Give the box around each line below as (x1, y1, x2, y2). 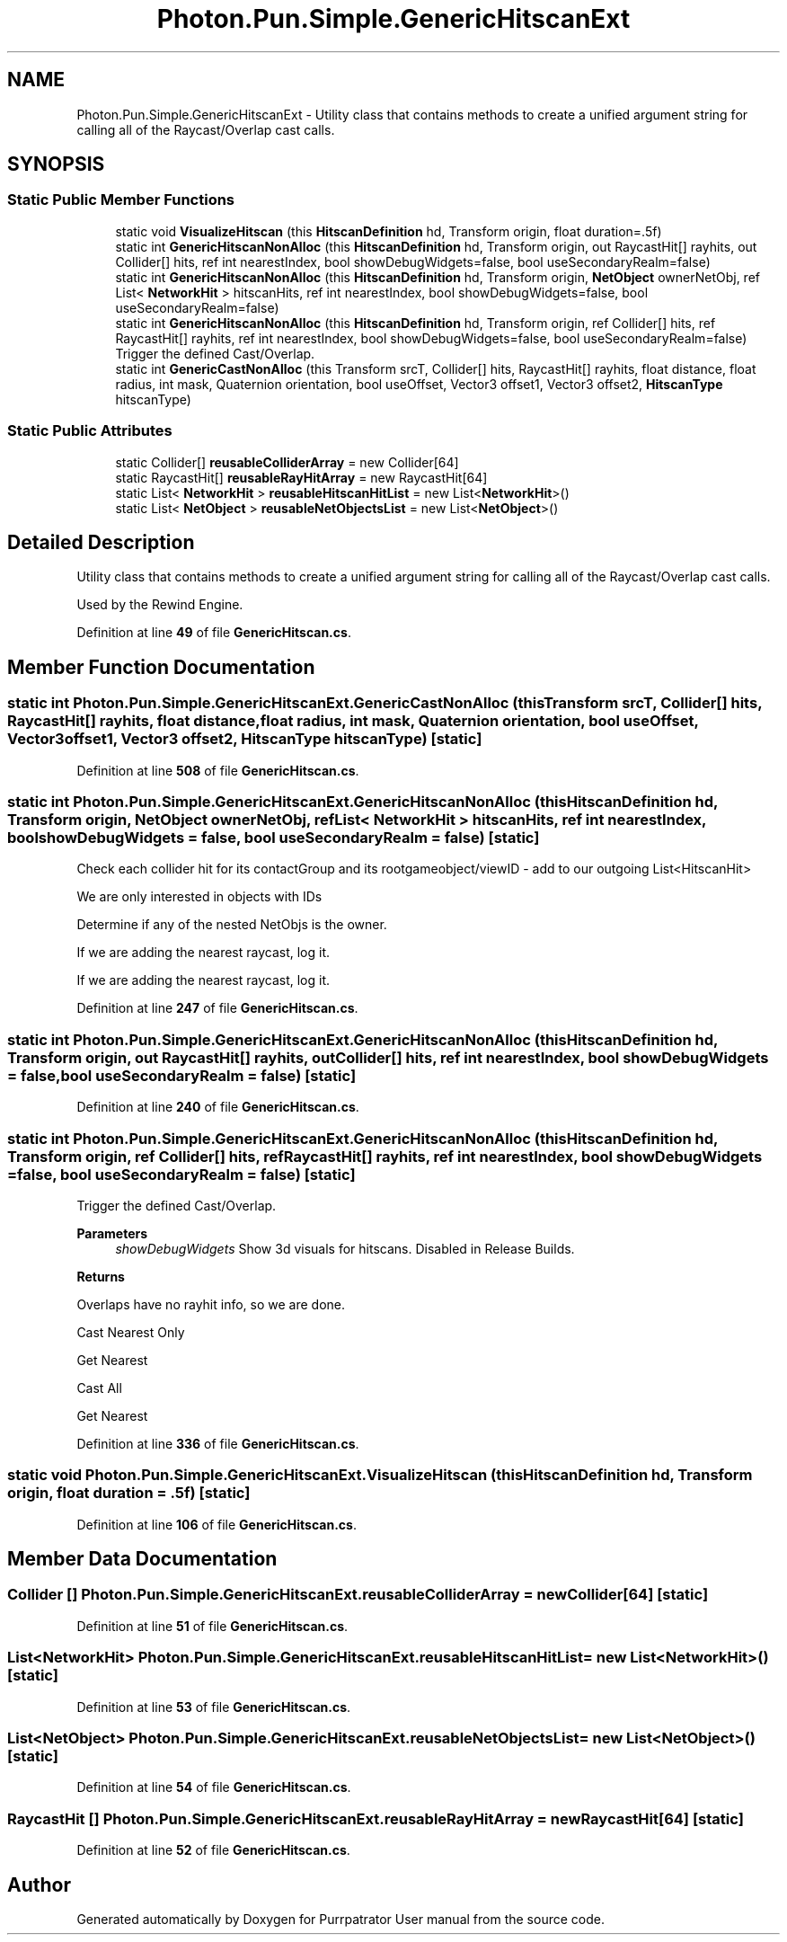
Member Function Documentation (7, 655, 315, 678)
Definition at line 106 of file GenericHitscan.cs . (76, 1516, 357, 1532)
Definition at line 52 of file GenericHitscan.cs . (76, 1842, 350, 1858)
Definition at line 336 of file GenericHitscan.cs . (76, 1435, 359, 1451)
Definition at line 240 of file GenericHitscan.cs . (76, 1099, 359, 1115)
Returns (76, 1268, 125, 1284)
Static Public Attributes (7, 421, 172, 440)
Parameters (76, 1225, 148, 1241)
